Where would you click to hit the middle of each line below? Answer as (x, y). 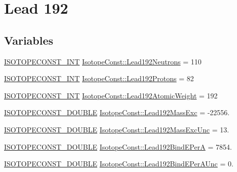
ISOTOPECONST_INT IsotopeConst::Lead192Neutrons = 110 (103, 61)
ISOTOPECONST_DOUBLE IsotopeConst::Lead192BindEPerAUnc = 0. (119, 164)
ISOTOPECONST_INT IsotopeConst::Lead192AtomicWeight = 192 (111, 95)
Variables (29, 40)
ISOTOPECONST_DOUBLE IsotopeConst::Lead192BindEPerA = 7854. (118, 146)
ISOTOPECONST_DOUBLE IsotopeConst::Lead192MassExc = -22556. (117, 112)
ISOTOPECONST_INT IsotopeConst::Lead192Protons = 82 (99, 78)
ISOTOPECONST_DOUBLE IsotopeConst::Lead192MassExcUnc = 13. (117, 129)
